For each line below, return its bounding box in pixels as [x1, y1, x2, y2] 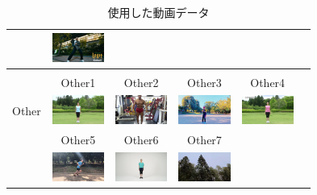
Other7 [187, 131, 222, 147]
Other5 [60, 131, 96, 147]
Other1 [60, 73, 96, 90]
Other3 [187, 73, 222, 90]
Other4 [250, 73, 286, 90]
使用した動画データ [107, 4, 210, 20]
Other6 [123, 131, 159, 147]
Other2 [123, 73, 159, 90]
